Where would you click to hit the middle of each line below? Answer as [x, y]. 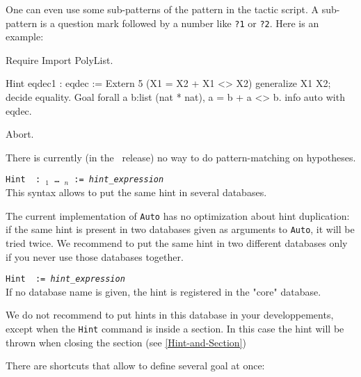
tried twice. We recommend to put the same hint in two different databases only [177, 242]
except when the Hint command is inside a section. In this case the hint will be [175, 328]
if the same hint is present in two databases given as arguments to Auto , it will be [180, 229]
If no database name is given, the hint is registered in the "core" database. [163, 291]
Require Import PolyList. [59, 59]
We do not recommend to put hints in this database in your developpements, [170, 315]
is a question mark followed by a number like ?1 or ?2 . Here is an [179, 23]
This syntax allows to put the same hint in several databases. [136, 192]
